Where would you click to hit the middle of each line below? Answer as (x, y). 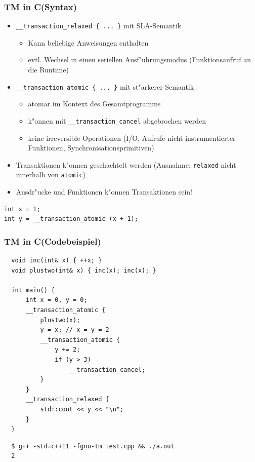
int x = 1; (22, 209)
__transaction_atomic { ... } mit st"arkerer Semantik (105, 86)
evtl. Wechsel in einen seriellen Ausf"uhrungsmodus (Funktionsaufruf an (140, 60)
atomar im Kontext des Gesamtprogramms (94, 104)
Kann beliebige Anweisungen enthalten (88, 42)
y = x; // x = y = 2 (75, 330)
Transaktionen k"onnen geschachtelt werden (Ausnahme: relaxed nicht (126, 164)
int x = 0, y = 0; (56, 300)
